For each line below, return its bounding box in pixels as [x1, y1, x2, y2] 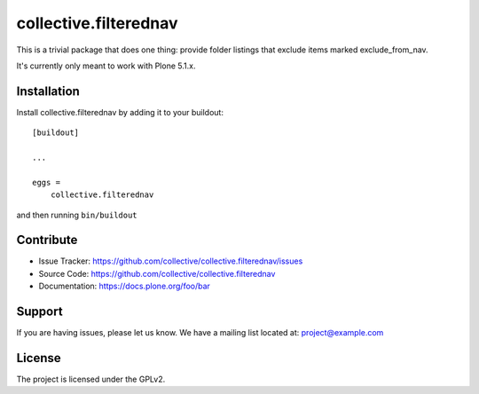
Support [16, 304, 63, 319]
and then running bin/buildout [16, 209, 137, 220]
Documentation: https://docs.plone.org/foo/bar [38, 280, 210, 292]
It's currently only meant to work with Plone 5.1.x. [16, 60, 196, 71]
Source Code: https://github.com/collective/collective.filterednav [38, 268, 276, 279]
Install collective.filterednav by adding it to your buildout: [16, 106, 224, 117]
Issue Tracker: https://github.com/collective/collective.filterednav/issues [38, 256, 303, 266]
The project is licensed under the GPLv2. [16, 374, 166, 385]
